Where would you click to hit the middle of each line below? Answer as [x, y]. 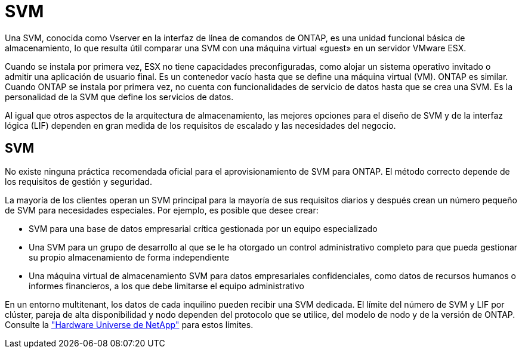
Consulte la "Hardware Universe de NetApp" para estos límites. [129, 324]
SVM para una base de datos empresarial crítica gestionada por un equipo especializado [203, 228]
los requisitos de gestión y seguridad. [78, 181]
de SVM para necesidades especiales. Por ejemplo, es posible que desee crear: [162, 210]
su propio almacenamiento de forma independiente [129, 257]
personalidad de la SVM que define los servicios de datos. [119, 97]
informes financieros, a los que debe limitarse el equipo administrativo [166, 286]
